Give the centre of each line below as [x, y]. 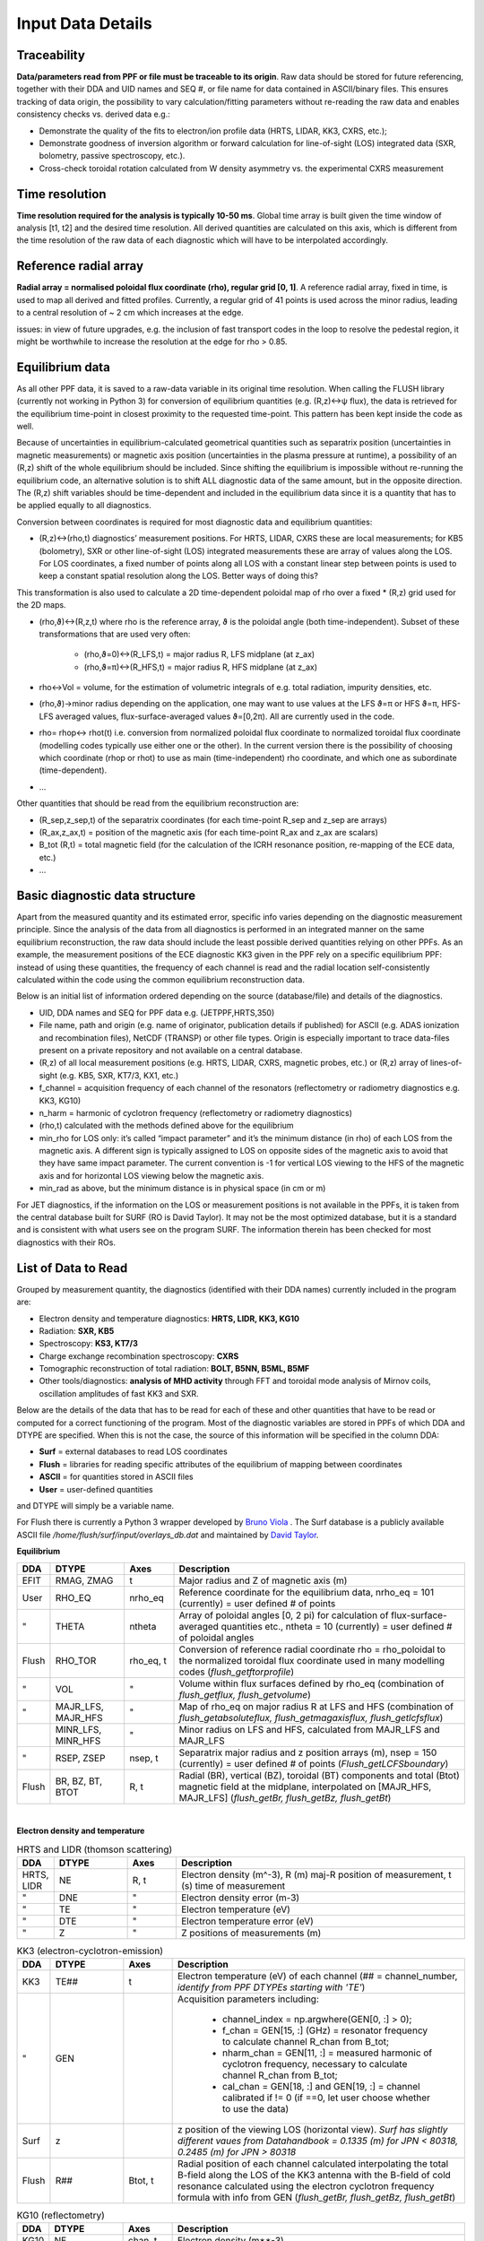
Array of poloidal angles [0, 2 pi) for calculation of [284, 1615]
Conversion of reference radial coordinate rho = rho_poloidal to [312, 1649]
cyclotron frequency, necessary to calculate [315, 2064]
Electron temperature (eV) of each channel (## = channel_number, [317, 1977]
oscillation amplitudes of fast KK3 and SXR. [119, 1393]
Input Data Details [84, 23]
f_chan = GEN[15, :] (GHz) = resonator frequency [325, 2030]
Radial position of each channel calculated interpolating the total [313, 2164]
